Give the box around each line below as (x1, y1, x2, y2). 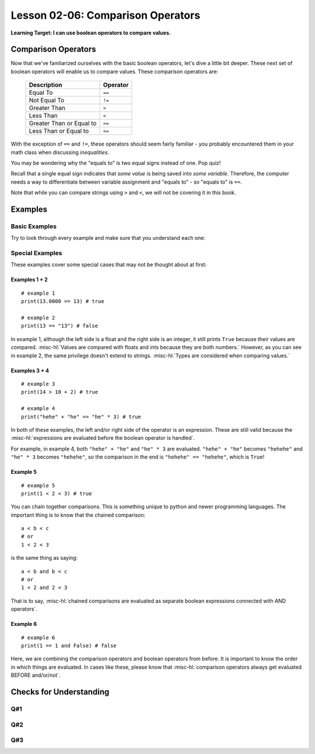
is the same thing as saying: (10, 555, 78, 562)
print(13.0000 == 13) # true (21, 298, 104, 305)
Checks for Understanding (10, 687, 110, 697)
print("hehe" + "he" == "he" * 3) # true (21, 413, 141, 420)
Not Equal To (29, 97, 65, 105)
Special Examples (10, 249, 62, 257)
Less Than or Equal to (29, 127, 89, 135)
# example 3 (21, 381, 55, 387)
